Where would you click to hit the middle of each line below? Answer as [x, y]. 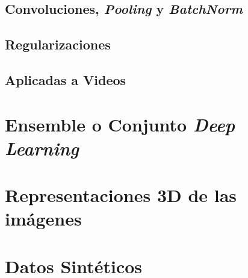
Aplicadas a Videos [66, 79]
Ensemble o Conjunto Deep [120, 124]
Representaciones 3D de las [121, 195]
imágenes [43, 219]
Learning [42, 148]
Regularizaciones [58, 44]
